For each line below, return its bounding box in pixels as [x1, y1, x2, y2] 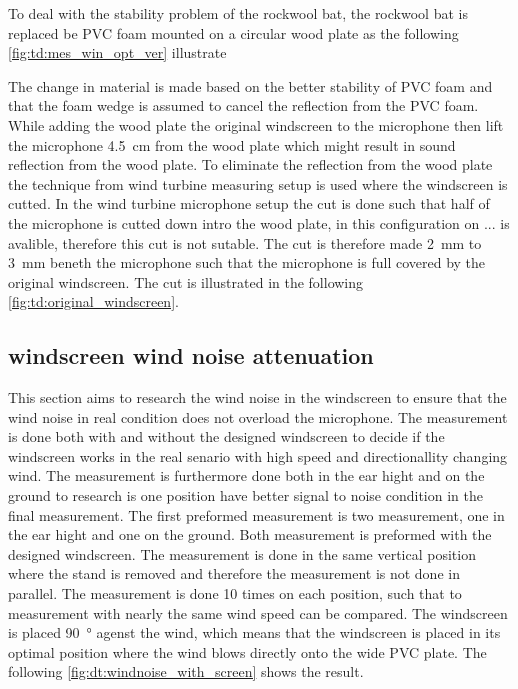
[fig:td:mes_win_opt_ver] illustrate [8, 42, 227, 63]
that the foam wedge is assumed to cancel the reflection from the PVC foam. [8, 95, 479, 116]
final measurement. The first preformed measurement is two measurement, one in [8, 504, 505, 525]
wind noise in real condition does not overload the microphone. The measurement [8, 406, 508, 427]
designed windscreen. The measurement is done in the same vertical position [8, 543, 476, 564]
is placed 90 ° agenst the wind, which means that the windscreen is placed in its [8, 622, 501, 643]
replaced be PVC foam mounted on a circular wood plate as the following [8, 22, 459, 43]
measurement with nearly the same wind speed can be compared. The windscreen [8, 602, 508, 623]
